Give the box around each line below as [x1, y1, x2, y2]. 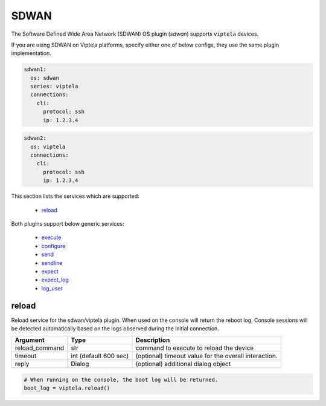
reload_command [14, 344, 65, 352]
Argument [14, 336, 45, 344]
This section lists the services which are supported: [11, 192, 140, 200]
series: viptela [30, 83, 78, 90]
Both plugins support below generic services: [11, 220, 124, 227]
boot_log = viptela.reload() [24, 385, 110, 391]
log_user [41, 284, 63, 292]
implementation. [11, 50, 51, 57]
